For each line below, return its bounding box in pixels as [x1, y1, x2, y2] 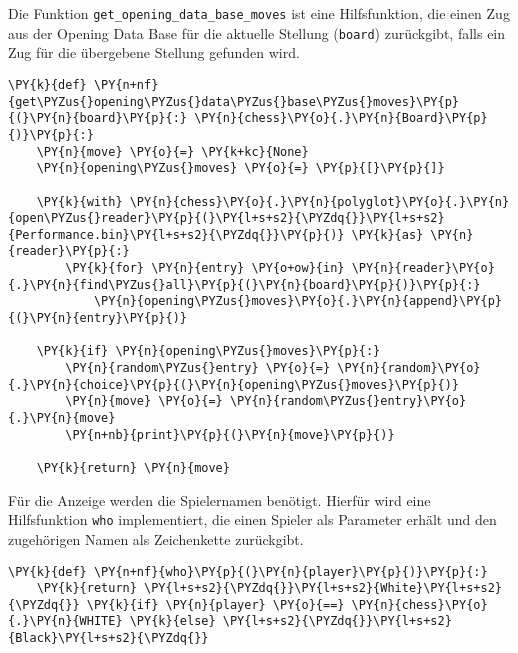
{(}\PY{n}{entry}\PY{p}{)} [8, 311, 187, 326]
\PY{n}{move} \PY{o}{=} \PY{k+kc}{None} [36, 144, 309, 159]
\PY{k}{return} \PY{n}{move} [36, 461, 230, 475]
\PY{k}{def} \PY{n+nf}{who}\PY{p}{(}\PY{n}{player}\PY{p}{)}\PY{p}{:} [8, 564, 488, 579]
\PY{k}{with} [36, 194, 123, 209]
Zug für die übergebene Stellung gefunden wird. [8, 42, 300, 63]
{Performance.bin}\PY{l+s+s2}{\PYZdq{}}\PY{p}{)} [8, 227, 345, 242]
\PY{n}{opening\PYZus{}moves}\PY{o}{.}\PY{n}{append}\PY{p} [93, 294, 502, 309]
